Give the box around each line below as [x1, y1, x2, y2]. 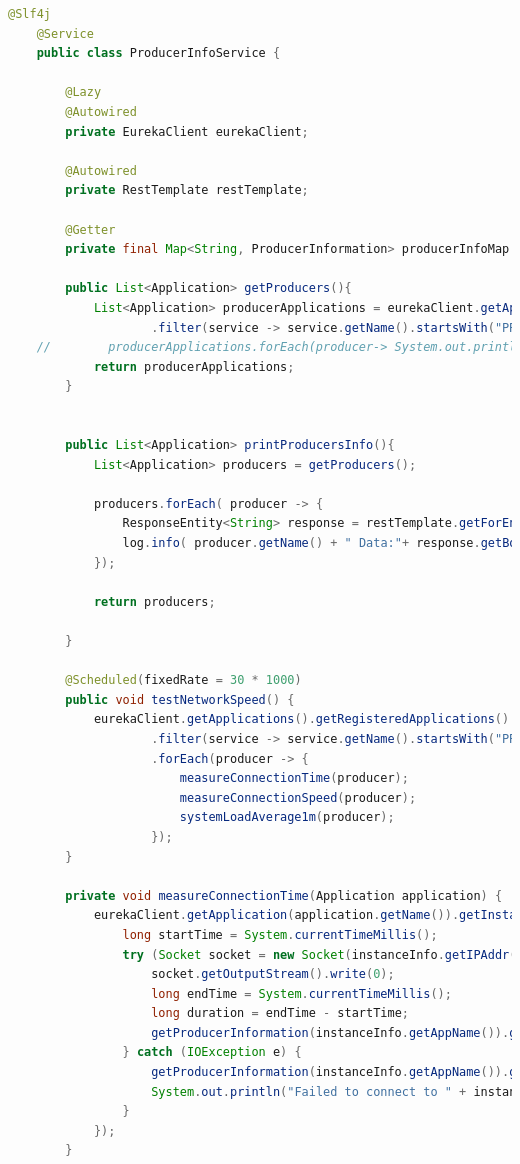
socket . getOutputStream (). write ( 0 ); [151, 967, 395, 982]
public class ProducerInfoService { [36, 46, 281, 61]
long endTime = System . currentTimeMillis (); [151, 986, 452, 1001]
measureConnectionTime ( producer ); [179, 771, 409, 786]
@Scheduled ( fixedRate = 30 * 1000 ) [65, 673, 302, 688]
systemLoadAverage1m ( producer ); [179, 810, 395, 825]
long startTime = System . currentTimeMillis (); [122, 927, 438, 942]
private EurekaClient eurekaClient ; [65, 124, 309, 139]
